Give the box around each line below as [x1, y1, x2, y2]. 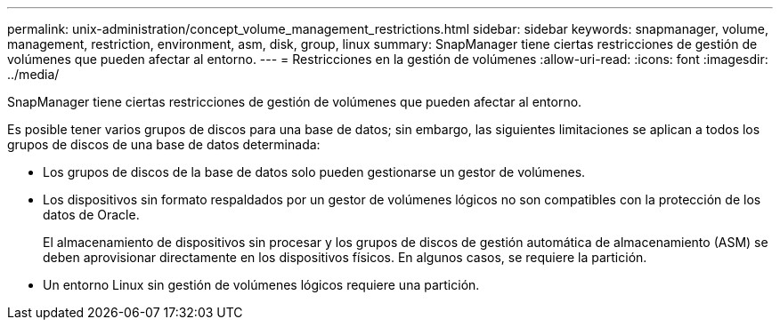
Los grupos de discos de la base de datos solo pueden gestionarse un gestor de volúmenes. [43, 164, 586, 179]
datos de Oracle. [43, 207, 140, 222]
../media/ [7, 67, 60, 82]
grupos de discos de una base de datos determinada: [7, 137, 321, 152]
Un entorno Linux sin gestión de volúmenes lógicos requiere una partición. [43, 277, 480, 292]
